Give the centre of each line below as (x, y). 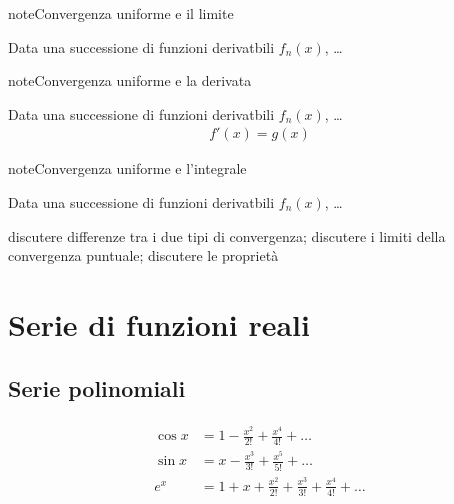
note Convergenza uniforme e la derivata (130, 80)
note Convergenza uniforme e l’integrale (127, 168)
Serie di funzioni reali (159, 323)
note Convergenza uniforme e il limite (121, 13)
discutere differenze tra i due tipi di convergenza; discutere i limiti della (227, 235)
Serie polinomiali (97, 387)
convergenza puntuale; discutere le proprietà (143, 255)
